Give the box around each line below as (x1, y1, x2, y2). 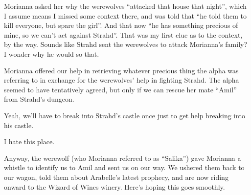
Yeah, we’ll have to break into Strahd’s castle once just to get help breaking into (4, 110, 246, 120)
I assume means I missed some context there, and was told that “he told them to (4, 10, 247, 21)
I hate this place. (4, 136, 55, 147)
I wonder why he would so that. (4, 48, 99, 59)
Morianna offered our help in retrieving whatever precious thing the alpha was (4, 65, 239, 75)
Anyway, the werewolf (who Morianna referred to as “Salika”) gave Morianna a (4, 152, 241, 163)
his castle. (4, 120, 34, 130)
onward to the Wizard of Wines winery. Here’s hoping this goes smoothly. (4, 181, 225, 192)
